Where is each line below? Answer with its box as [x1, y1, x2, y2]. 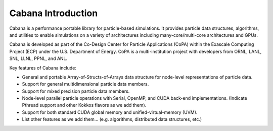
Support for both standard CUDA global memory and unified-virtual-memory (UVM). [22, 109, 198, 115]
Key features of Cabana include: [9, 64, 77, 71]
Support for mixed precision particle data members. [22, 88, 130, 94]
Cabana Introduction [9, 8, 98, 19]
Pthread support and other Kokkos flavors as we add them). [22, 102, 147, 108]
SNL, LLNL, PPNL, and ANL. [9, 55, 68, 61]
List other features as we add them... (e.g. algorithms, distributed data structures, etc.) [22, 116, 202, 122]
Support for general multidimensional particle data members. [22, 81, 149, 87]
